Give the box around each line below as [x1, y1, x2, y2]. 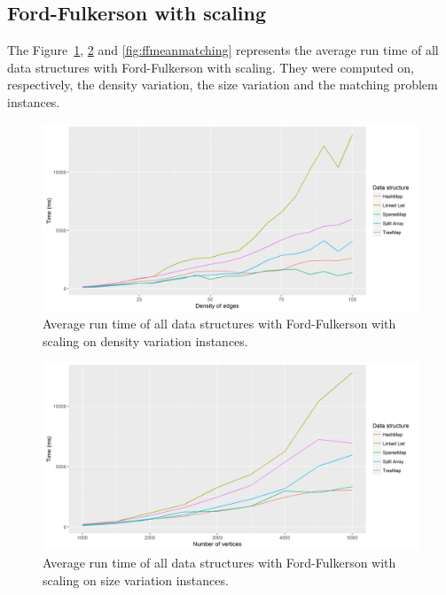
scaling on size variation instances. [43, 570, 229, 589]
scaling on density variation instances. [43, 331, 248, 350]
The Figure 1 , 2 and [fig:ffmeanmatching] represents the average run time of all [7, 41, 439, 59]
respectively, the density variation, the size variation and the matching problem [7, 75, 438, 94]
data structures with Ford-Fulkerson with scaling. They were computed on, [7, 58, 415, 76]
